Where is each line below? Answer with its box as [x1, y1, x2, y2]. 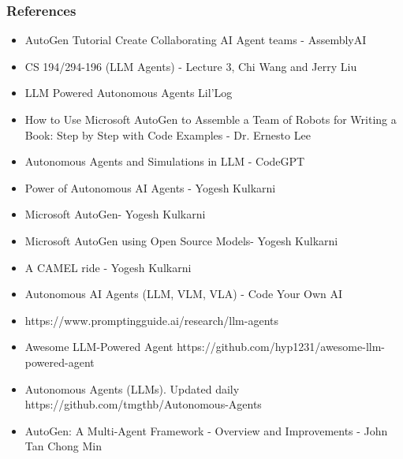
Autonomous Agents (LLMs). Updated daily [24, 380, 240, 397]
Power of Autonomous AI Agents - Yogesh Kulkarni [24, 179, 276, 196]
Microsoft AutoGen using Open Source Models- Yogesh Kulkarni [24, 232, 338, 248]
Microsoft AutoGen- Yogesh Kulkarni [24, 206, 206, 222]
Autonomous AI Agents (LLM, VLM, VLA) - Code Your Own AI [24, 285, 343, 302]
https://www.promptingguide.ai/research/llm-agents [24, 312, 278, 328]
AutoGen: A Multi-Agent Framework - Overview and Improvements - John [24, 422, 388, 438]
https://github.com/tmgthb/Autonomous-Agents [24, 396, 262, 412]
